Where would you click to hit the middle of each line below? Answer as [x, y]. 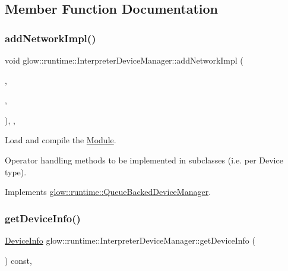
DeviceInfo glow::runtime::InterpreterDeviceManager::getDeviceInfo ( [130, 240]
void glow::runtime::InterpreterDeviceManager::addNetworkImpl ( [124, 60]
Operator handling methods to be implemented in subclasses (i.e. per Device [144, 160]
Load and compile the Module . [61, 140]
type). [16, 171]
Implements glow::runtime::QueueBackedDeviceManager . [108, 192]
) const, [18, 260]
